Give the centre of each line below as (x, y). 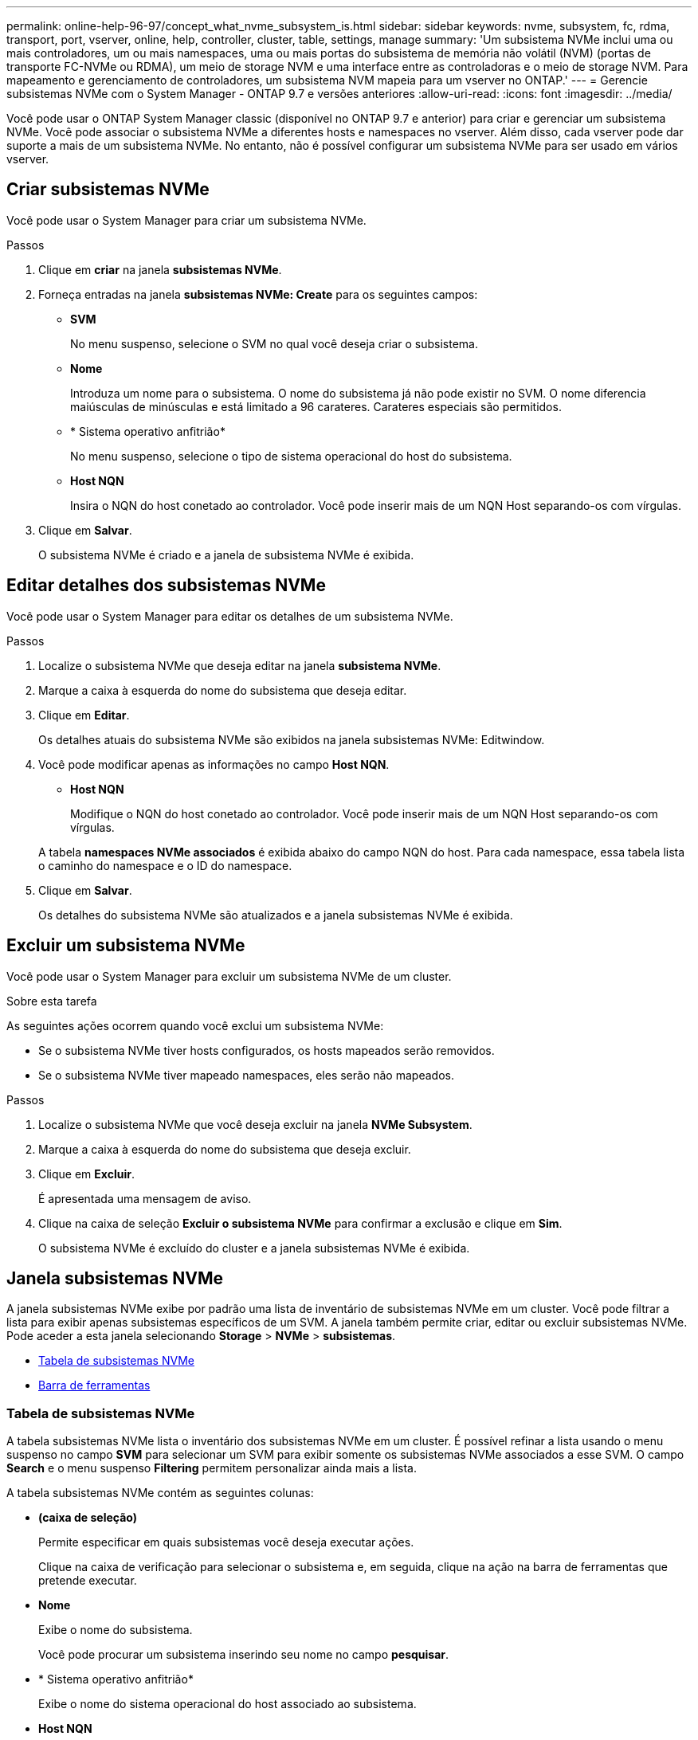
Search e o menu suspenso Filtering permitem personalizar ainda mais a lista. (212, 1468)
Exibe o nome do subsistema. (116, 1630)
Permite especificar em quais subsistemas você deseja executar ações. (226, 1542)
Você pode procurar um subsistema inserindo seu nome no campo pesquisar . (244, 1655)
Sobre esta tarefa (52, 1001)
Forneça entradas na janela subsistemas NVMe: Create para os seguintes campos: (258, 294)
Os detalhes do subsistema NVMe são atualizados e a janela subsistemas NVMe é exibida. (276, 915)
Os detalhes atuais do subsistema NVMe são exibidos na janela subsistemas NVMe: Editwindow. (292, 739)
